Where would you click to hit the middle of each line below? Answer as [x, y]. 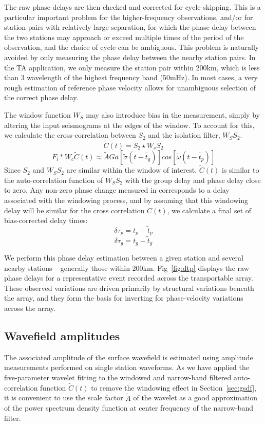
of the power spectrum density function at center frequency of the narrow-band [129, 408]
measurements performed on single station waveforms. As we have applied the [127, 367]
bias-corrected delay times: [46, 220]
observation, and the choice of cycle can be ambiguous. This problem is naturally [132, 47]
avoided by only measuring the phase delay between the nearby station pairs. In [130, 57]
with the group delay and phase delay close [193, 180]
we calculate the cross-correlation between [70, 135]
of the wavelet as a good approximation [195, 398]
